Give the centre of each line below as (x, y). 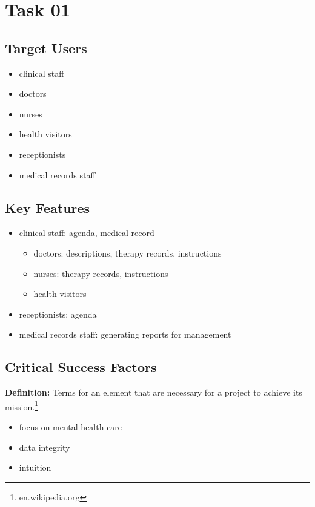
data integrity (45, 447)
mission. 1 (22, 405)
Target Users (46, 47)
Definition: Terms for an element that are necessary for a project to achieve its (154, 392)
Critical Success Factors (81, 367)
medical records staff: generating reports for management (125, 334)
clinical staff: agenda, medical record (87, 233)
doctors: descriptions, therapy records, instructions (128, 253)
